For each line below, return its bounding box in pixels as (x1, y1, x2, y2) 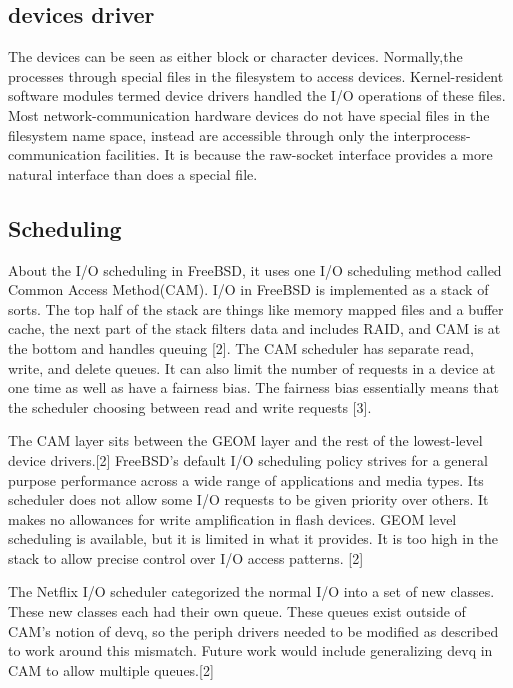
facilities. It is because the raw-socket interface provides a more (105, 144, 493, 165)
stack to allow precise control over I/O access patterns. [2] (8, 547, 364, 568)
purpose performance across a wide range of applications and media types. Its (8, 469, 484, 490)
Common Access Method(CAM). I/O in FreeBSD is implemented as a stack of (8, 279, 489, 300)
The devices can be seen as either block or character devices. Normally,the (8, 46, 463, 67)
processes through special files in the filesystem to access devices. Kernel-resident (8, 65, 504, 86)
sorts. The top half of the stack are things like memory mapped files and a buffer (8, 298, 504, 319)
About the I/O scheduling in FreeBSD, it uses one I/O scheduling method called (8, 259, 502, 280)
